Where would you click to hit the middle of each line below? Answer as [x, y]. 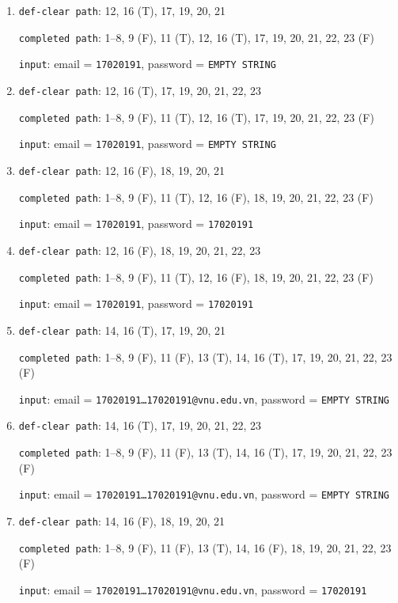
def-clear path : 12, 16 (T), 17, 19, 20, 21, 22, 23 [140, 90]
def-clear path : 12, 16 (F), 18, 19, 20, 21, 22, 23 [140, 250]
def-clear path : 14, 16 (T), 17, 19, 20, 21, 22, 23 [140, 425]
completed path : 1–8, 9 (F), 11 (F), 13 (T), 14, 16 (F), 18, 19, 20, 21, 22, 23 [205, 547]
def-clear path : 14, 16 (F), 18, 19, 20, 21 [122, 521]
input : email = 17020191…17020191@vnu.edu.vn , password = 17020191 [193, 589]
